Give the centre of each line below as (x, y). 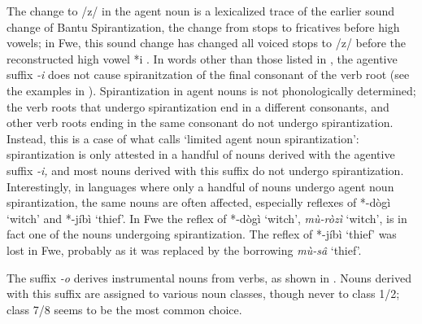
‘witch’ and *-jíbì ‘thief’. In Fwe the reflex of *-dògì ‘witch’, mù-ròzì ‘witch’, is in (207, 218)
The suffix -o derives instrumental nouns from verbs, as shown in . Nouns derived (209, 277)
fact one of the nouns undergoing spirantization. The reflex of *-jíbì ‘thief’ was (202, 234)
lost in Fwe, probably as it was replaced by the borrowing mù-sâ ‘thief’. (184, 250)
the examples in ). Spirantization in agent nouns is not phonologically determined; (211, 90)
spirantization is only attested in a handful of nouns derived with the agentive (201, 154)
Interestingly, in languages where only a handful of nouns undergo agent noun (200, 186)
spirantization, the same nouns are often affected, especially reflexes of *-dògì (199, 202)
